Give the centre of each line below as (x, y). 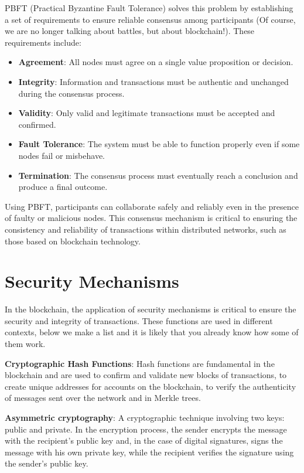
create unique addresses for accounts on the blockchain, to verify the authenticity (151, 386)
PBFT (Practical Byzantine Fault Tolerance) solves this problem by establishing (149, 8)
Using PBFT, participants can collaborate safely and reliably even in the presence (152, 206)
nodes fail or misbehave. (62, 155)
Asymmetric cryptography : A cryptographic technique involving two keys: (145, 417)
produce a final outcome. (63, 187)
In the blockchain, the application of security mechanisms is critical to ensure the (151, 309)
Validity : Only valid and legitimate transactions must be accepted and (147, 113)
